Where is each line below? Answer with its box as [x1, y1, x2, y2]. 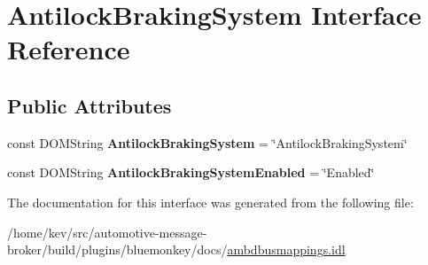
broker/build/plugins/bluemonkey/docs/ [7, 240, 228, 259]
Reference [7, 31, 130, 67]
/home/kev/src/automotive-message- [7, 222, 207, 241]
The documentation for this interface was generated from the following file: [7, 192, 414, 211]
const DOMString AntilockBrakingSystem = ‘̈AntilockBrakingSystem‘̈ [7, 133, 408, 152]
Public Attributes [7, 91, 172, 119]
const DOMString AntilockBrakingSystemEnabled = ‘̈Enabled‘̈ [7, 163, 375, 182]
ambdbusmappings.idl [227, 240, 346, 259]
